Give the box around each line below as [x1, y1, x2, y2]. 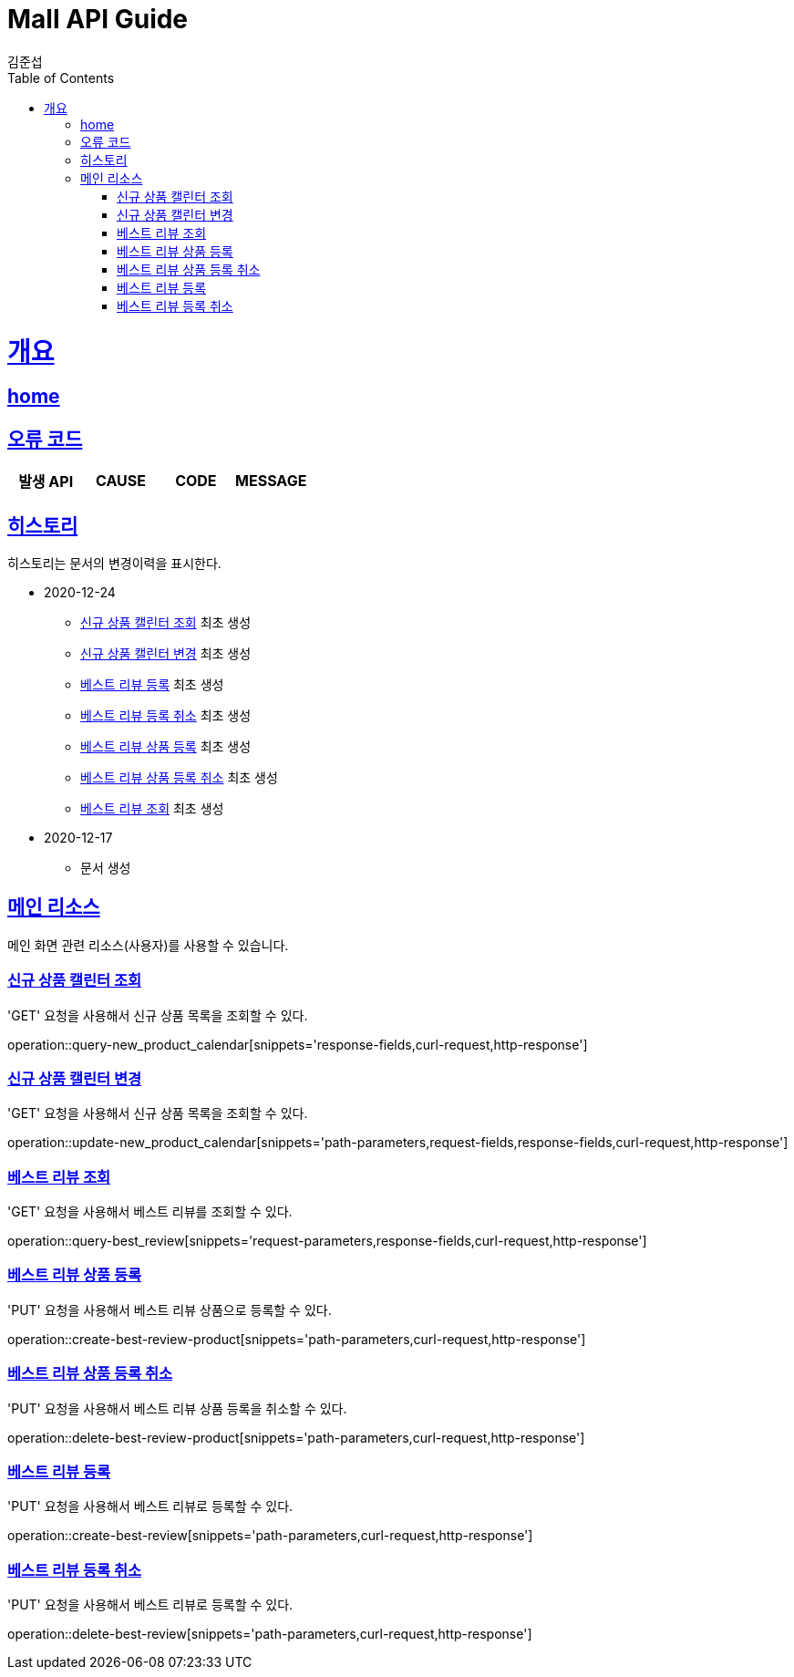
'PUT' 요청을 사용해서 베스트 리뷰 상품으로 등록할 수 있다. [7, 1301, 332, 1318]
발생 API [18, 472, 74, 492]
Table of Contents [7, 69, 115, 86]
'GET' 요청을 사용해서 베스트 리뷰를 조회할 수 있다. [7, 1204, 293, 1220]
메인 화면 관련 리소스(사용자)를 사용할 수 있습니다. [7, 937, 289, 953]
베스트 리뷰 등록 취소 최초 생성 [80, 707, 252, 723]
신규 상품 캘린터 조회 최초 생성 [80, 614, 252, 630]
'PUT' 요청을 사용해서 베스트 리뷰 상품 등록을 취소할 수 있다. [7, 1400, 347, 1416]
